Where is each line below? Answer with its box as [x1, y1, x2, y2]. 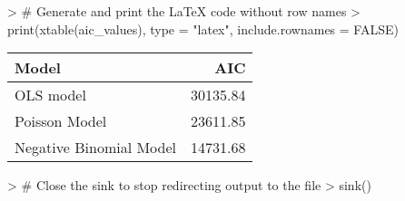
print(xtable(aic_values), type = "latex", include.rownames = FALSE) [7, 19, 399, 38]
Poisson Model [15, 110, 107, 132]
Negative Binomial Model [15, 137, 177, 158]
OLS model [15, 84, 86, 106]
